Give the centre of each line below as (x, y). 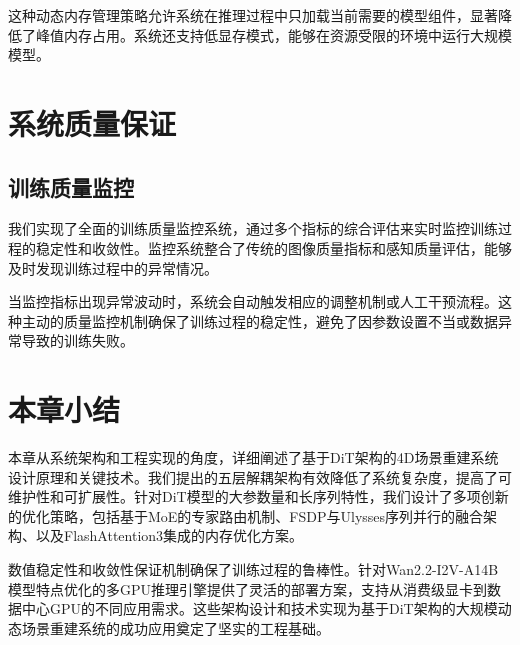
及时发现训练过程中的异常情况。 (113, 267)
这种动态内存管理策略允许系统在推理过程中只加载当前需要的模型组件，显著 (253, 15)
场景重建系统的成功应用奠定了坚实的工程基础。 (175, 627)
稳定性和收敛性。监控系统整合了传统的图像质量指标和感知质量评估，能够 (273, 247)
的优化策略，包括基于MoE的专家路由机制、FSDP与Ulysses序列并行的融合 (246, 515)
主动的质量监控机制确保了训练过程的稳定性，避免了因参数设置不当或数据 (259, 320)
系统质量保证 (92, 122)
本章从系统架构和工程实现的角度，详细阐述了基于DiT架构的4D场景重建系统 (253, 457)
